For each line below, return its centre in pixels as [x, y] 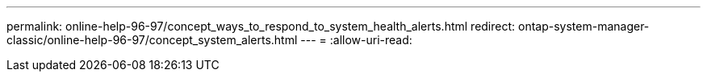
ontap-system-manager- [584, 26]
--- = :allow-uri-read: [356, 40]
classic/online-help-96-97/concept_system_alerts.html [152, 40]
